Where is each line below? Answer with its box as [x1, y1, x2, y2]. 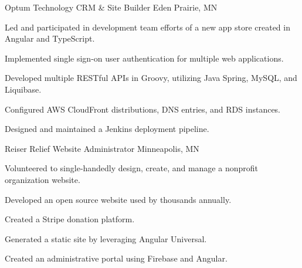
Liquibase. [5, 83, 42, 95]
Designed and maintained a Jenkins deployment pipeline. [5, 123, 209, 135]
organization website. [5, 173, 80, 185]
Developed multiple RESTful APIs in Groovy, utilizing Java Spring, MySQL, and [5, 72, 297, 84]
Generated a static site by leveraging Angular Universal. [5, 232, 207, 245]
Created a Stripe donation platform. [5, 213, 135, 225]
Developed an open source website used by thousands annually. [5, 193, 232, 205]
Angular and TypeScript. [5, 32, 95, 45]
